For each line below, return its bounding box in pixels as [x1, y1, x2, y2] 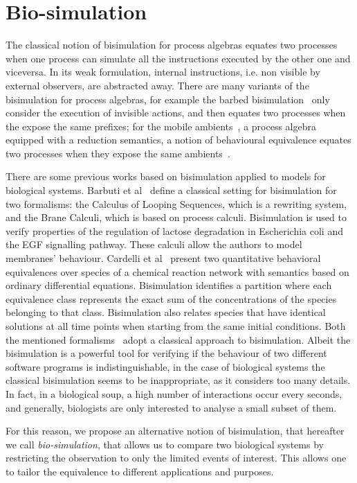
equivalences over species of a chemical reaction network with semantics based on [6, 264, 349, 279]
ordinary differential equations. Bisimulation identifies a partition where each [6, 278, 332, 292]
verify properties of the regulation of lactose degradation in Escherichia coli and [6, 223, 343, 238]
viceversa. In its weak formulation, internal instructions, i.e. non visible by [6, 64, 320, 79]
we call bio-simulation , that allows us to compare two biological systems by [6, 437, 324, 451]
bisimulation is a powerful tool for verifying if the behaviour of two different [6, 346, 327, 360]
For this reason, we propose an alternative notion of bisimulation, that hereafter [6, 423, 345, 438]
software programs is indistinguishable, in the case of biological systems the [6, 359, 325, 374]
